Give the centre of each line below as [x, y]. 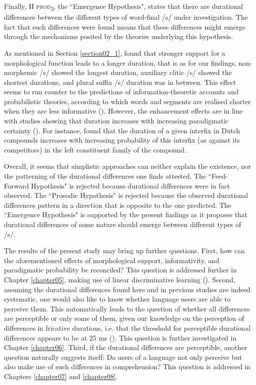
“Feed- [218, 176]
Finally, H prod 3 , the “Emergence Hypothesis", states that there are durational [124, 7]
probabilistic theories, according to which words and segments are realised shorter [128, 101]
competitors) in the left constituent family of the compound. [95, 149]
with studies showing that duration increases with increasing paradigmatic [116, 121]
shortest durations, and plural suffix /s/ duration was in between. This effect [120, 82]
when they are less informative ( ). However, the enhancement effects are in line [123, 111]
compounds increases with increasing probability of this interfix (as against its [122, 140]
